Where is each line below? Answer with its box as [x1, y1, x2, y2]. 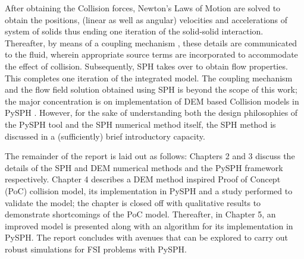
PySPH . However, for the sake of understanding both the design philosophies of [5, 106, 298, 119]
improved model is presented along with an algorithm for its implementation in [5, 219, 293, 232]
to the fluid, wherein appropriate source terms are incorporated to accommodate [5, 48, 298, 61]
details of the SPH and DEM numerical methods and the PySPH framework [5, 161, 283, 173]
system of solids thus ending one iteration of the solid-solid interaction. [5, 25, 264, 37]
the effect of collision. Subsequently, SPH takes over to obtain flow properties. [5, 59, 288, 72]
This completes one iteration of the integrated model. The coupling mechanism [5, 71, 293, 84]
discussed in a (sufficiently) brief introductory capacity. [5, 129, 205, 142]
